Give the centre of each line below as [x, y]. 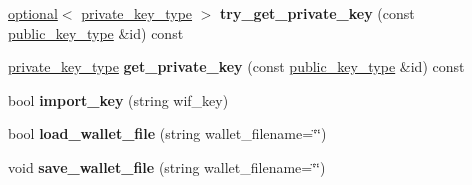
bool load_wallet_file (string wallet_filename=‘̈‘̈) [167, 133]
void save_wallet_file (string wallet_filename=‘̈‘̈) [167, 166]
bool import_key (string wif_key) [118, 99]
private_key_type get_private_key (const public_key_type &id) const [236, 66]
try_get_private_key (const [317, 13]
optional [33, 13]
